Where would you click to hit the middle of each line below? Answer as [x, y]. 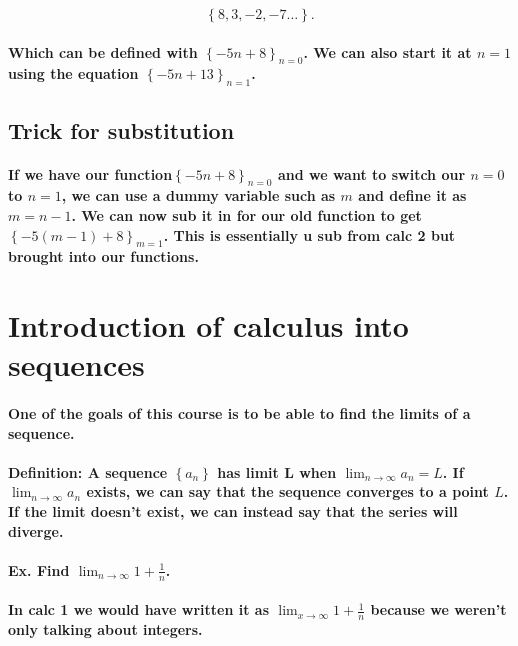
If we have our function [90, 173]
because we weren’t [438, 609]
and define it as [412, 195]
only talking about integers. [105, 629]
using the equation [73, 73]
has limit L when [277, 471]
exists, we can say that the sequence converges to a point [287, 491]
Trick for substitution [121, 129]
